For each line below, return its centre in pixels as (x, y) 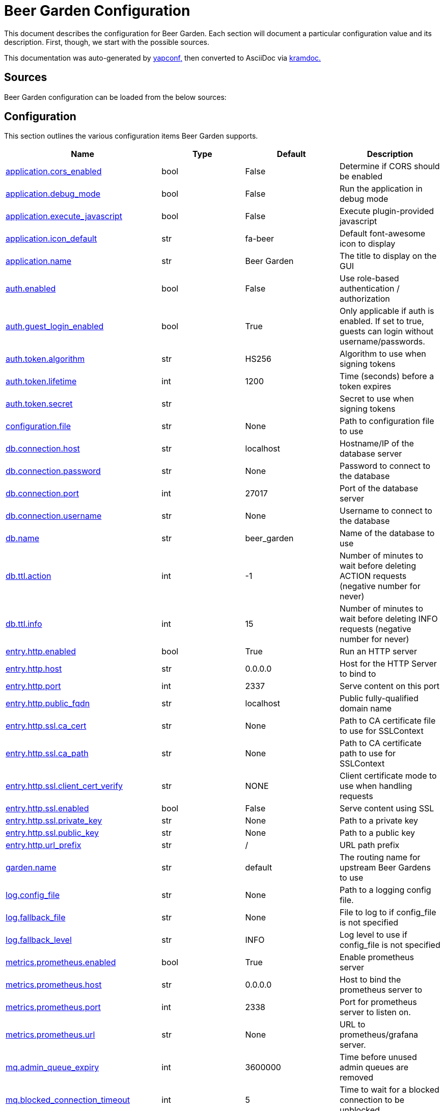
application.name (39, 261)
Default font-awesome (382, 234)
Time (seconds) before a (387, 376)
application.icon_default (51, 239)
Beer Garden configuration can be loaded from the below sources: (115, 97)
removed (356, 1078)
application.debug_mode (53, 194)
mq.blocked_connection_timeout (68, 1100)
